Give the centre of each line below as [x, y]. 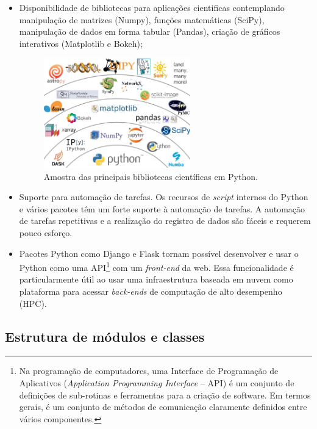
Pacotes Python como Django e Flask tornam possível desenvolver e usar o [159, 253]
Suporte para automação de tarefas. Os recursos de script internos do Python [164, 197]
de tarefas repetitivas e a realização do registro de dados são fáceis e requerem [165, 221]
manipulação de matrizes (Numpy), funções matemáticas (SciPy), [142, 19]
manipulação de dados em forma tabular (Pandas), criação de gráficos [150, 31]
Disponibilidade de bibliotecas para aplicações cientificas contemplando [152, 7]
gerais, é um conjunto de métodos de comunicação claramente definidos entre [163, 407]
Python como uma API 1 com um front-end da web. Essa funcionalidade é [156, 266]
